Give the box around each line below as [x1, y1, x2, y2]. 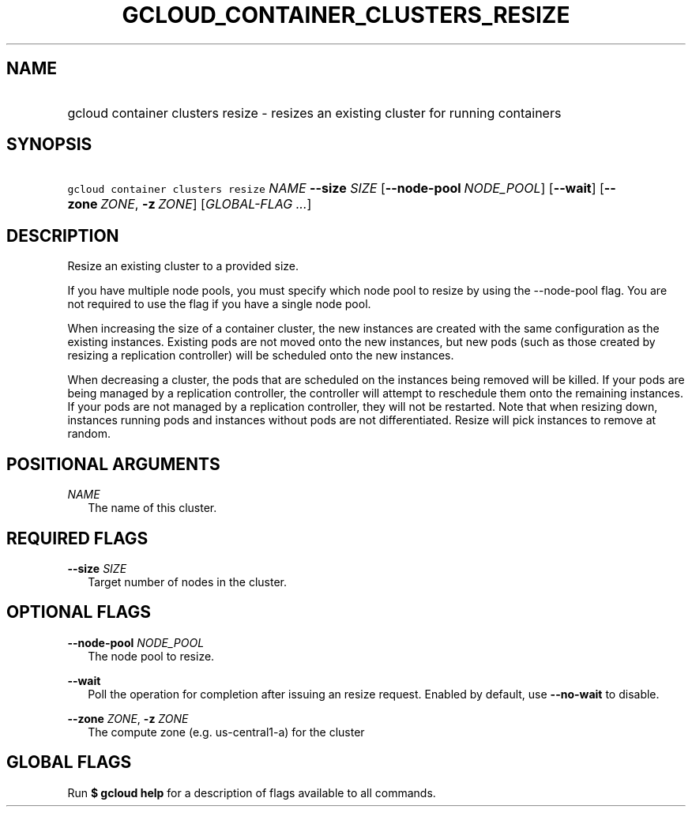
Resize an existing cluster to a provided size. [67, 259, 299, 273]
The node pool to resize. [88, 649, 215, 663]
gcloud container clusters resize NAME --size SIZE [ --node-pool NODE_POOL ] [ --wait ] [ [67, 180, 604, 197]
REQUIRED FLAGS [6, 528, 149, 548]
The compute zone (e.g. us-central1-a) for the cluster [88, 725, 365, 739]
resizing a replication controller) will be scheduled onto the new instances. [67, 348, 454, 363]
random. [67, 427, 111, 441]
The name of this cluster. [88, 501, 217, 515]
